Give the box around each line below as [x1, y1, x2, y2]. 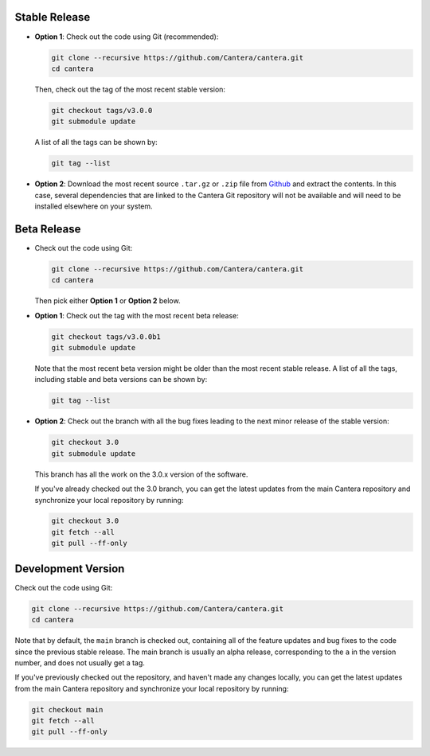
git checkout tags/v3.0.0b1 [51, 332, 161, 341]
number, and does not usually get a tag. [14, 657, 145, 668]
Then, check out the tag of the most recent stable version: [34, 84, 226, 94]
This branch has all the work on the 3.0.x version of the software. [34, 470, 248, 479]
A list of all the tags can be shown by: [34, 138, 158, 147]
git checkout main [31, 705, 104, 714]
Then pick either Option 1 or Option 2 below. [34, 296, 181, 306]
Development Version [14, 562, 125, 575]
